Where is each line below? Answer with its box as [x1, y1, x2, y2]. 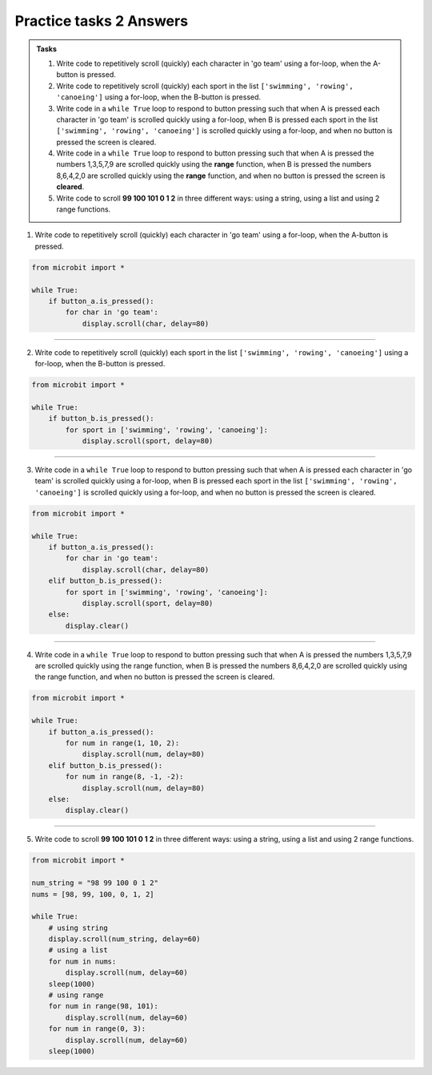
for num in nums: [48, 956, 117, 966]
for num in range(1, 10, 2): [65, 738, 180, 748]
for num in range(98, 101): [48, 1002, 159, 1011]
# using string [48, 923, 108, 932]
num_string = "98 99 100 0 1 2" [31, 879, 159, 887]
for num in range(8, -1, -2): [65, 772, 184, 782]
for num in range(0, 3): [48, 1024, 146, 1033]
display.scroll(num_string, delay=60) [48, 935, 201, 944]
